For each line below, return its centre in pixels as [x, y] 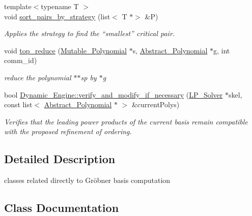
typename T [60, 6]
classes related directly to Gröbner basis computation [87, 180]
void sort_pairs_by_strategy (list [57, 16]
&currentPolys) [156, 104]
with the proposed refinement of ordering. [68, 131]
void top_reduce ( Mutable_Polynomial [66, 50]
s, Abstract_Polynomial [170, 50]
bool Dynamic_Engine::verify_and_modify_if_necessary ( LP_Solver [114, 94]
